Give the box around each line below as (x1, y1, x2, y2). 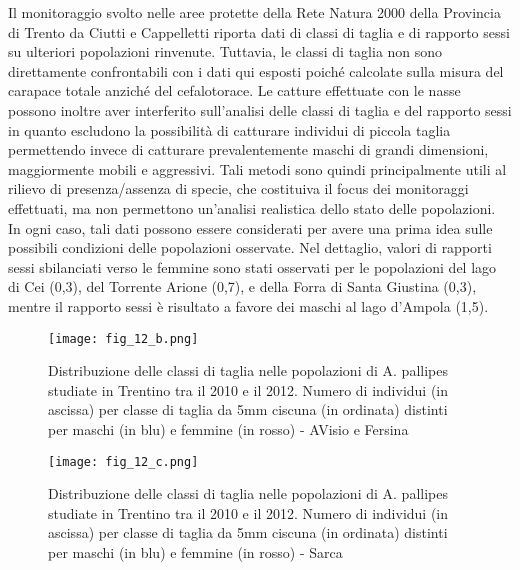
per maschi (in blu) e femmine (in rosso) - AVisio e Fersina (48, 418, 409, 439)
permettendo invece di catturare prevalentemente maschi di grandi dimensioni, (8, 139, 489, 160)
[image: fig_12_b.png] (48, 331, 199, 346)
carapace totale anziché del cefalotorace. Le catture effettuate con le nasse (8, 80, 461, 101)
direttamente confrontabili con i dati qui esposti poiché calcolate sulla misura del (8, 60, 504, 81)
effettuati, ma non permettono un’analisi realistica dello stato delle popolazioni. (8, 197, 496, 218)
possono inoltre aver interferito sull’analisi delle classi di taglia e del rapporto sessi (8, 99, 512, 120)
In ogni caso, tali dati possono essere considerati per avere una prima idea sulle (8, 217, 493, 238)
